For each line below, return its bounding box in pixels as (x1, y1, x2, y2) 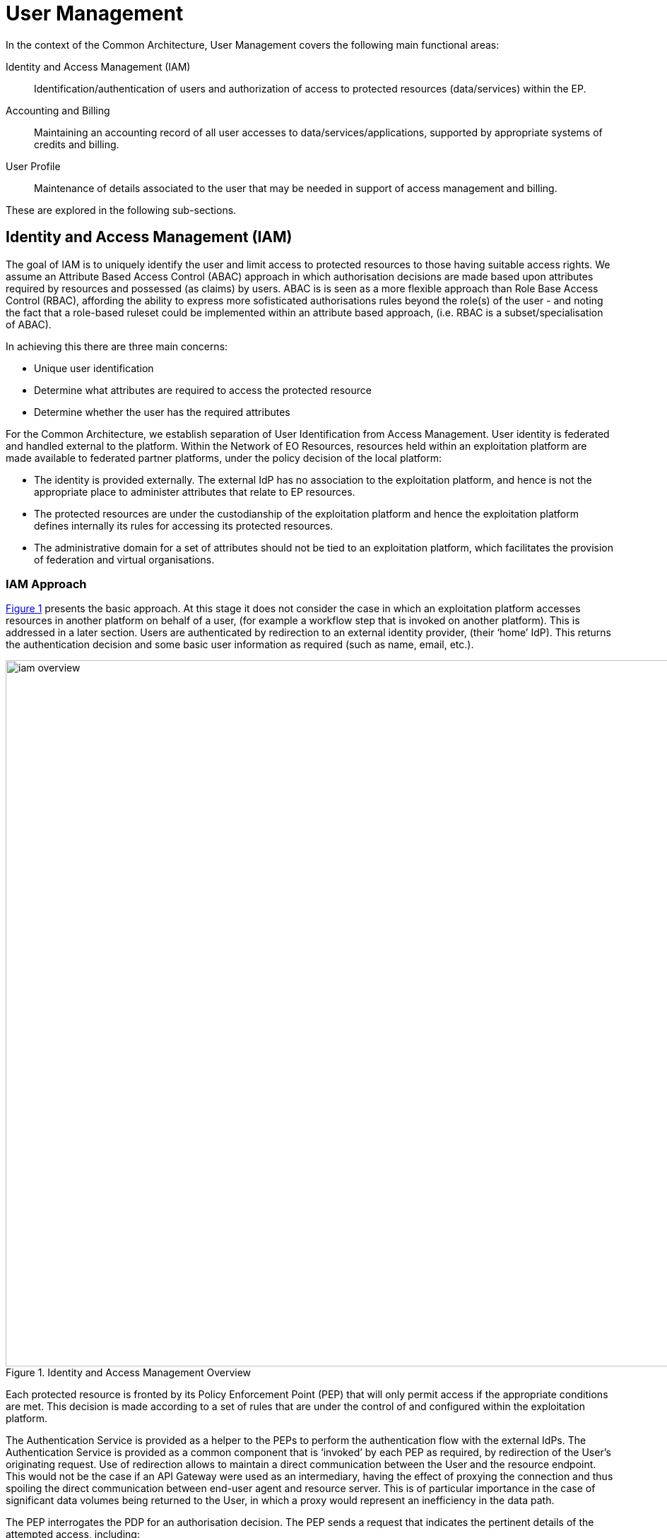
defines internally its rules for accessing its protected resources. (34, 519, 333, 532)
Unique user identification (34, 362, 154, 374)
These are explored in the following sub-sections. (6, 203, 237, 216)
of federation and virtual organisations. (34, 553, 215, 566)
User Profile (6, 160, 61, 172)
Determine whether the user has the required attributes (34, 405, 290, 418)
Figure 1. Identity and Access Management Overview (6, 1366, 252, 1379)
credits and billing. (34, 138, 119, 150)
